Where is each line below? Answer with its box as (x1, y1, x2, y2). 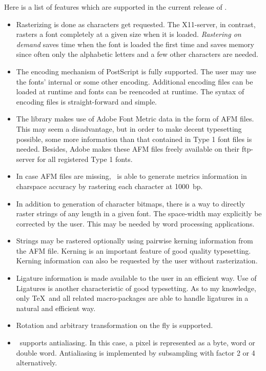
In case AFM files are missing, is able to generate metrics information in (16, 171, 247, 181)
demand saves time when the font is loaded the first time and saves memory (16, 38, 254, 49)
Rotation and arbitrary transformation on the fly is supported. (16, 320, 213, 331)
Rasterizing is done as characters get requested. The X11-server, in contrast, (16, 18, 256, 29)
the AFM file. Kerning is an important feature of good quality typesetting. (16, 245, 251, 256)
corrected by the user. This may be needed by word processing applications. (16, 218, 255, 229)
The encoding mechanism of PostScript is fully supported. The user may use (16, 66, 256, 76)
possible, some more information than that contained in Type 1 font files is (16, 133, 252, 144)
